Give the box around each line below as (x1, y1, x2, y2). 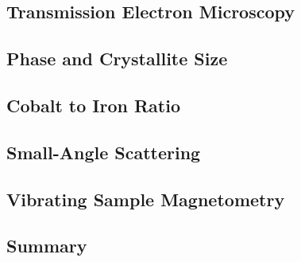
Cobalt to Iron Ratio (6, 92, 180, 117)
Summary (6, 233, 87, 258)
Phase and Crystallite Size (6, 46, 228, 71)
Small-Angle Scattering (6, 139, 201, 164)
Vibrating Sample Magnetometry (6, 186, 285, 211)
